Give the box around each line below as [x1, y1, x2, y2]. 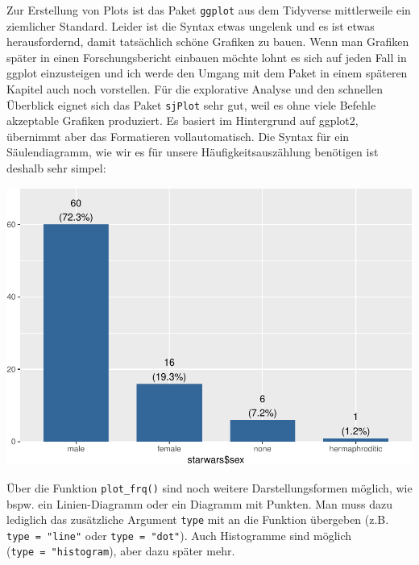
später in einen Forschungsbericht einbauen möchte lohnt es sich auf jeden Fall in [6, 48, 407, 65]
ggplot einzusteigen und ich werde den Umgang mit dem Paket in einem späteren [6, 64, 408, 81]
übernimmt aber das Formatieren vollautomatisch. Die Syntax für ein [6, 127, 350, 144]
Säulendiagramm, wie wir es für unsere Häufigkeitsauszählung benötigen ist [6, 143, 379, 160]
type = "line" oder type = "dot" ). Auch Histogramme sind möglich [6, 526, 352, 543]
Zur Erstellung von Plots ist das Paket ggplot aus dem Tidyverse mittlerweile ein [6, 2, 411, 18]
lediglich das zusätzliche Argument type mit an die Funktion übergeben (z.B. [6, 511, 389, 528]
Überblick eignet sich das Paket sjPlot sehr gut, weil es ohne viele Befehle [6, 96, 376, 113]
